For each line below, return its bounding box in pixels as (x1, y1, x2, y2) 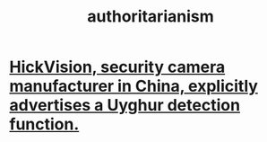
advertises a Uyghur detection (9, 95, 240, 116)
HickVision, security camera (9, 57, 226, 77)
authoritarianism (87, 6, 214, 27)
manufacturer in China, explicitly (9, 76, 258, 96)
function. (9, 114, 80, 135)
